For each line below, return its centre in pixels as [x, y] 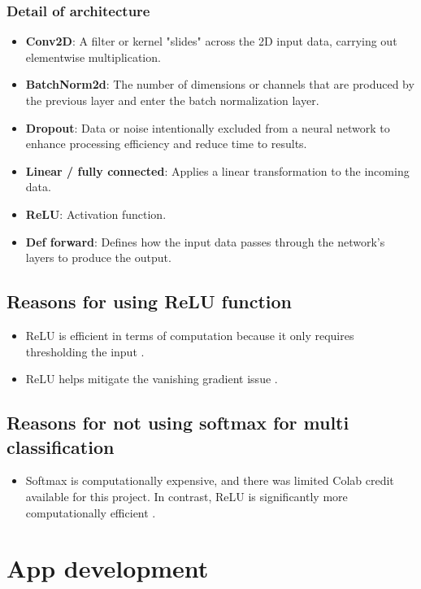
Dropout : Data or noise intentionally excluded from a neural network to [208, 127]
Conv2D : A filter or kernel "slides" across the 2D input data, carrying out [211, 41]
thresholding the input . [85, 351]
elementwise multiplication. [93, 57]
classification [61, 446]
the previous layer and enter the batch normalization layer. [172, 100]
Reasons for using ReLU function [150, 301]
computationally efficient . [91, 512]
